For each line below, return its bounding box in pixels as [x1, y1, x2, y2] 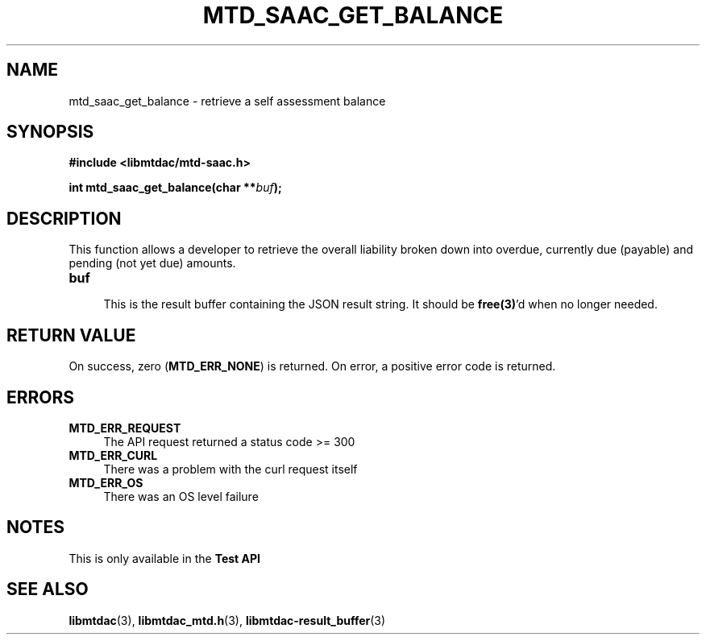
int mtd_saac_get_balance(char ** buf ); [69, 180, 282, 195]
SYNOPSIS [6, 122, 94, 143]
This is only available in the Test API [69, 551, 260, 565]
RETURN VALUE [6, 325, 136, 345]
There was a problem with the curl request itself [103, 461, 358, 476]
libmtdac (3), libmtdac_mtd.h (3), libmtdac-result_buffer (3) [69, 613, 386, 627]
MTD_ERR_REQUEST [69, 420, 181, 435]
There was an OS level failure [103, 489, 259, 503]
